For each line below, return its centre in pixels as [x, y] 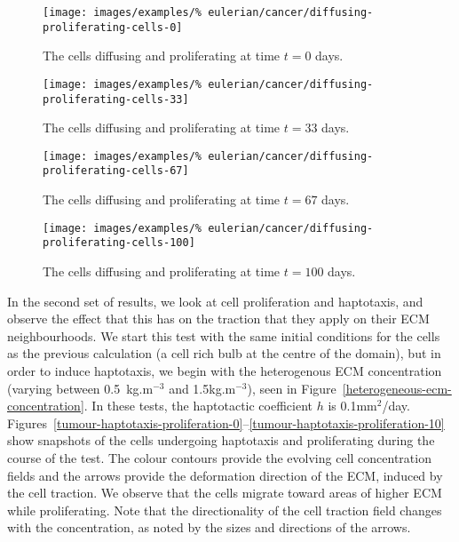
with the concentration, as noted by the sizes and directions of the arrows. [209, 527]
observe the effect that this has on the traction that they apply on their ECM [218, 319]
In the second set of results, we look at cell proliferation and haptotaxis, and [215, 301]
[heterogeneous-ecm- [397, 388]
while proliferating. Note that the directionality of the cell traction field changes [225, 510]
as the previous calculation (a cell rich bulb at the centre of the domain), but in [224, 353]
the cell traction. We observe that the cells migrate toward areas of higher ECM [225, 493]
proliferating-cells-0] [113, 27]
